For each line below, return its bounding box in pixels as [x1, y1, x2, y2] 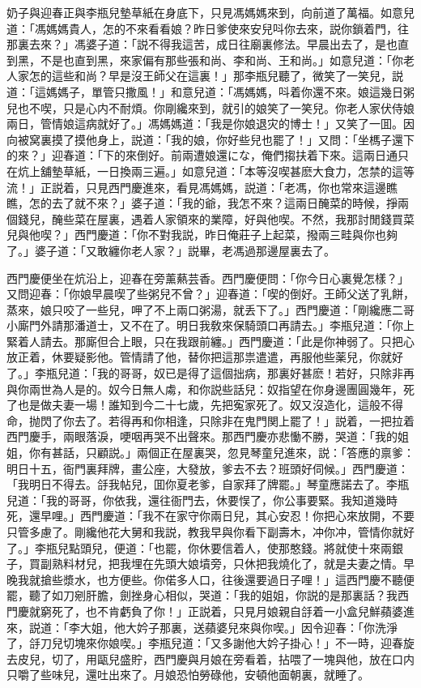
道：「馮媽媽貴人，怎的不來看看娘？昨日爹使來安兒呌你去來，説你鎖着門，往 [6, 19, 409, 36]
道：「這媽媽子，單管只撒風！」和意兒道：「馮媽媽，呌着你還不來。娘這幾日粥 [6, 83, 415, 100]
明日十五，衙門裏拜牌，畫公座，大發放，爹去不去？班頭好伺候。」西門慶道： [6, 459, 409, 476]
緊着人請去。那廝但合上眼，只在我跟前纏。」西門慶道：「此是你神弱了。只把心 [6, 332, 415, 349]
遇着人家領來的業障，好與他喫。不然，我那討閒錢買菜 [130, 210, 415, 227]
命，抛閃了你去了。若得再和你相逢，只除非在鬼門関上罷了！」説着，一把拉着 [6, 412, 415, 429]
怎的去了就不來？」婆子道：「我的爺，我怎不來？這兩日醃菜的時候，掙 [28, 194, 398, 212]
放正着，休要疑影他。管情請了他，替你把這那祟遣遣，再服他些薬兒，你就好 [6, 348, 403, 365]
